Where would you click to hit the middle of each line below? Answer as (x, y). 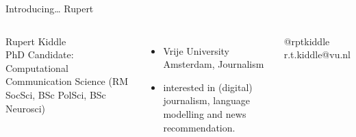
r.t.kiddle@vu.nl (317, 54)
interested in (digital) (208, 87)
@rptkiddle (307, 41)
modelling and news (205, 113)
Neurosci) (26, 108)
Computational (37, 67)
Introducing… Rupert (50, 8)
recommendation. (199, 127)
